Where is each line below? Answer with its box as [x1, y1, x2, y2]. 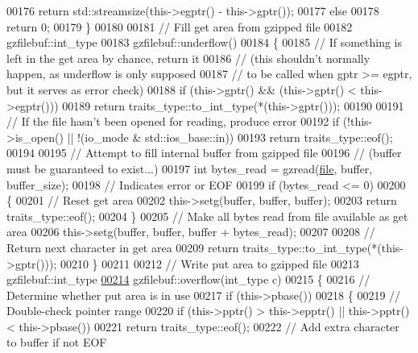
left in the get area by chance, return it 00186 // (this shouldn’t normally [6, 49, 370, 66]
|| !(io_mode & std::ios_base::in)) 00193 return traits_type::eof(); [67, 128, 393, 145]
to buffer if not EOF [6, 334, 107, 351]
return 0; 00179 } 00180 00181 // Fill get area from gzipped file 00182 [6, 18, 353, 35]
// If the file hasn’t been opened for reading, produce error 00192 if [6, 113, 339, 130]
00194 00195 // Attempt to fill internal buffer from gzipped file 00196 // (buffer [6, 144, 402, 161]
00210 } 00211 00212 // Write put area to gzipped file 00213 [60, 255, 359, 272]
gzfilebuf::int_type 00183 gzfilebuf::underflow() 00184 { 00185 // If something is [6, 34, 403, 51]
